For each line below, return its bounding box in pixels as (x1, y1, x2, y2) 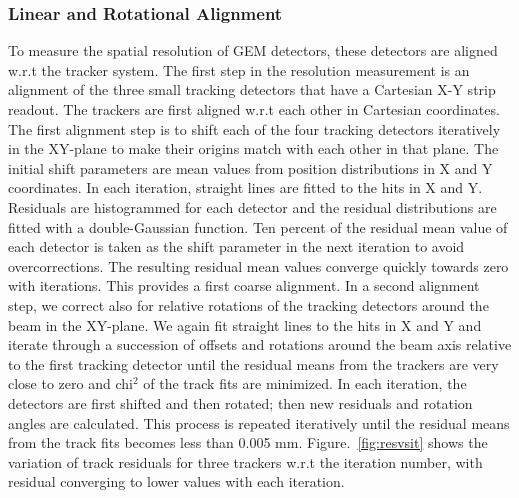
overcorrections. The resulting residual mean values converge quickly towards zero (8, 255, 509, 276)
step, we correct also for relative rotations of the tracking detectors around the (8, 294, 489, 315)
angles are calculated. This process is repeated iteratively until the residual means (8, 412, 510, 433)
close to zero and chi (8, 373, 133, 394)
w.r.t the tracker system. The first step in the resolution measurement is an (8, 59, 470, 80)
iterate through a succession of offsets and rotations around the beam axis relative (8, 334, 512, 355)
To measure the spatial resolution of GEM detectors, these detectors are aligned (8, 40, 498, 61)
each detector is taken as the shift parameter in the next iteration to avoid (8, 236, 465, 257)
